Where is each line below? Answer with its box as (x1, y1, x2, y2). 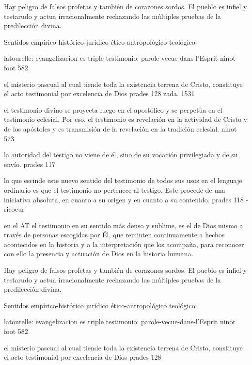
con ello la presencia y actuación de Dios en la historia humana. (4, 249, 193, 259)
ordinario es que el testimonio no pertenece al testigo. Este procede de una (4, 184, 225, 195)
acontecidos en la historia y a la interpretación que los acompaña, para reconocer (4, 239, 244, 249)
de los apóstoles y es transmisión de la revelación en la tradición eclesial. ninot (4, 123, 237, 133)
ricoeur (4, 204, 25, 214)
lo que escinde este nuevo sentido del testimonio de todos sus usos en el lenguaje (4, 175, 242, 185)
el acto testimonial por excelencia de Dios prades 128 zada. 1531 (4, 88, 195, 99)
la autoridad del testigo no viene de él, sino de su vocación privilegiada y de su (4, 149, 238, 160)
